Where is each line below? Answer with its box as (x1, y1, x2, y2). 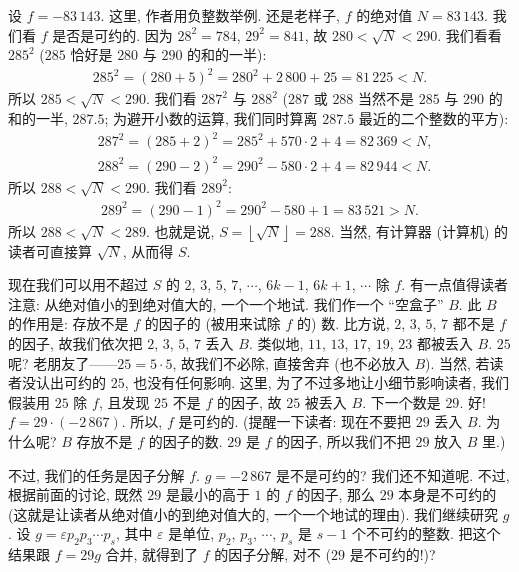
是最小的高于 (165, 484, 250, 505)
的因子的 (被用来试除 (144, 313, 281, 334)
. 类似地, (248, 333, 304, 354)
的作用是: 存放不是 (8, 313, 129, 334)
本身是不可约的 (398, 484, 497, 505)
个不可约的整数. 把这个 (352, 523, 501, 544)
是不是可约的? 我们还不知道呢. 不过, (275, 464, 510, 485)
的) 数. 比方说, (297, 313, 390, 334)
